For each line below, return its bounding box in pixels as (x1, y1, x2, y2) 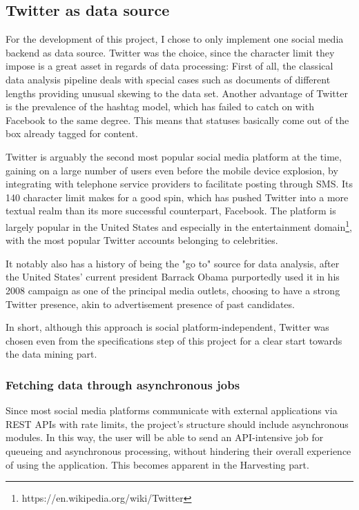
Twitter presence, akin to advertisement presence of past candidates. (6, 296, 295, 311)
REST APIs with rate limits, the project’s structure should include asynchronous (6, 416, 349, 431)
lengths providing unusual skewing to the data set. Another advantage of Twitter (6, 85, 348, 100)
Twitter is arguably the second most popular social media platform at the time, (6, 149, 342, 163)
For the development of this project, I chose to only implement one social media (6, 32, 344, 46)
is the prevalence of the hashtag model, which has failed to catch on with (6, 99, 315, 114)
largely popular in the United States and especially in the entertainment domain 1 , (6, 217, 353, 234)
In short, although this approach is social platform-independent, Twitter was (6, 320, 329, 334)
